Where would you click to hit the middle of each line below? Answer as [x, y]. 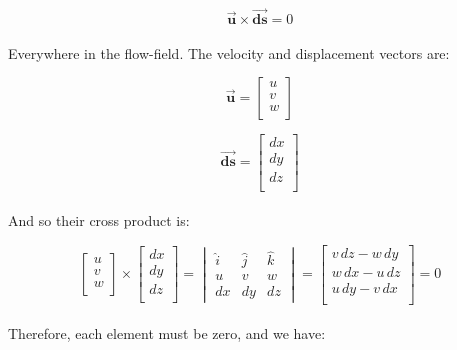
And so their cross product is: [99, 220]
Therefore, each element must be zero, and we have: [167, 333]
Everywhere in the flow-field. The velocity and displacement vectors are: [229, 52]
